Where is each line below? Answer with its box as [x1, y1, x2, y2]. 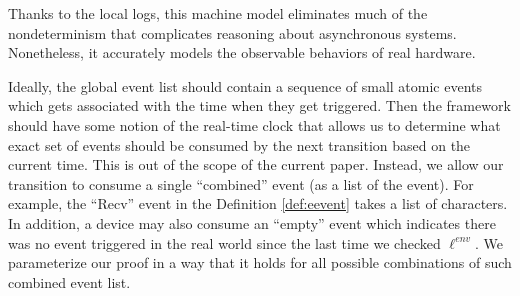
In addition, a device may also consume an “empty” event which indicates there [8, 212, 496, 233]
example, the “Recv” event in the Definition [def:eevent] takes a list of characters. [8, 193, 508, 214]
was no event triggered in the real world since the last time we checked [8, 232, 441, 253]
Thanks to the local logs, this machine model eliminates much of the [8, 3, 428, 23]
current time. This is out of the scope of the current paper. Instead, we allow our [8, 154, 504, 175]
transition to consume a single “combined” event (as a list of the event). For [8, 173, 474, 194]
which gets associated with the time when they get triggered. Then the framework [8, 95, 511, 116]
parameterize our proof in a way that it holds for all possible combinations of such [8, 252, 512, 273]
